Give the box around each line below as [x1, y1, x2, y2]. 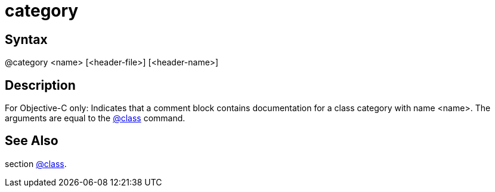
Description [5, 77, 76, 93]
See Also [5, 133, 58, 149]
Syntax [5, 32, 48, 47]
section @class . [5, 158, 67, 169]
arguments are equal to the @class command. [5, 113, 185, 124]
